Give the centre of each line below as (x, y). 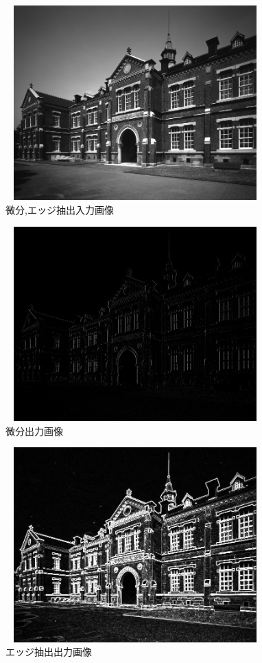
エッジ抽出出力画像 (49, 652)
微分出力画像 (34, 430)
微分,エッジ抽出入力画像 (60, 210)
